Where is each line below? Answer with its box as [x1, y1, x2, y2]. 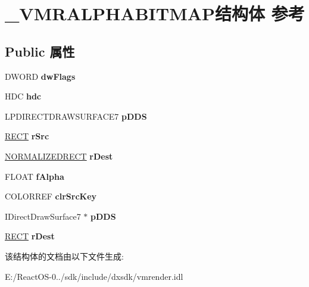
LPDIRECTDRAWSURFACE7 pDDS [5, 110, 147, 122]
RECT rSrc [5, 130, 49, 142]
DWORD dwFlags [5, 70, 76, 82]
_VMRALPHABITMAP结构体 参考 [5, 1, 305, 26]
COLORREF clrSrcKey [5, 190, 97, 202]
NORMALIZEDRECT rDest [5, 149, 113, 162]
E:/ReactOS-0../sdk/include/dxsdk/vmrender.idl [5, 270, 183, 282]
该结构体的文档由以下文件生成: [5, 249, 124, 262]
